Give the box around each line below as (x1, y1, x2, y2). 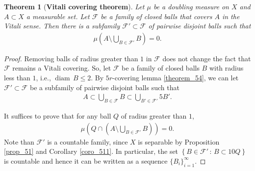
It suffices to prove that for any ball (4, 111, 111, 121)
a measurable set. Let (26, 11, 90, 21)
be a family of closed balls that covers (101, 11, 212, 21)
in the (222, 11, 240, 21)
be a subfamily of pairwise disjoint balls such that (29, 82, 179, 92)
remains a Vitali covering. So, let (12, 63, 111, 73)
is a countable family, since (47, 136, 128, 147)
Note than (4, 136, 34, 147)
